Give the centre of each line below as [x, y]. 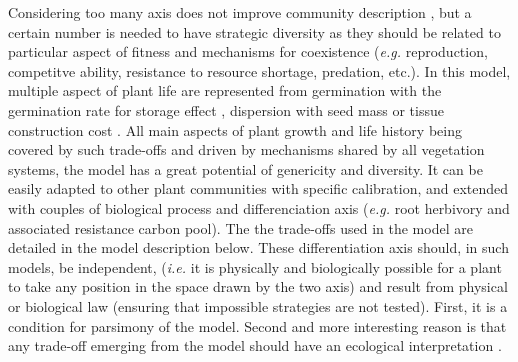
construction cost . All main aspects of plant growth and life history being [235, 129]
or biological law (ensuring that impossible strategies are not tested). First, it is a [258, 305]
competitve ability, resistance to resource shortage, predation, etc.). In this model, [259, 70]
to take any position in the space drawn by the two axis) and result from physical [258, 286]
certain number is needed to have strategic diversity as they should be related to [254, 31]
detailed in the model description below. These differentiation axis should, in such [258, 247]
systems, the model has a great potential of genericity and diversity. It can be [245, 168]
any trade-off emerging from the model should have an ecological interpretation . [255, 345]
